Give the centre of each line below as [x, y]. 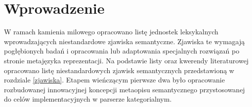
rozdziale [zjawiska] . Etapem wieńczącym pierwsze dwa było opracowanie [114, 80]
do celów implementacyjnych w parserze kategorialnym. [88, 99]
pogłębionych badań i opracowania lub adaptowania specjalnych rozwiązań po [122, 51]
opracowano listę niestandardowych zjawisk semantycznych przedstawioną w [119, 70]
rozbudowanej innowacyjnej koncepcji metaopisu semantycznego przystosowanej [125, 89]
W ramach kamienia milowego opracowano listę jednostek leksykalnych [111, 32]
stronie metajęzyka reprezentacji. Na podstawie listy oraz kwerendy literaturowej [126, 60]
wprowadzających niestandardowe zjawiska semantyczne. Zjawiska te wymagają [125, 41]
